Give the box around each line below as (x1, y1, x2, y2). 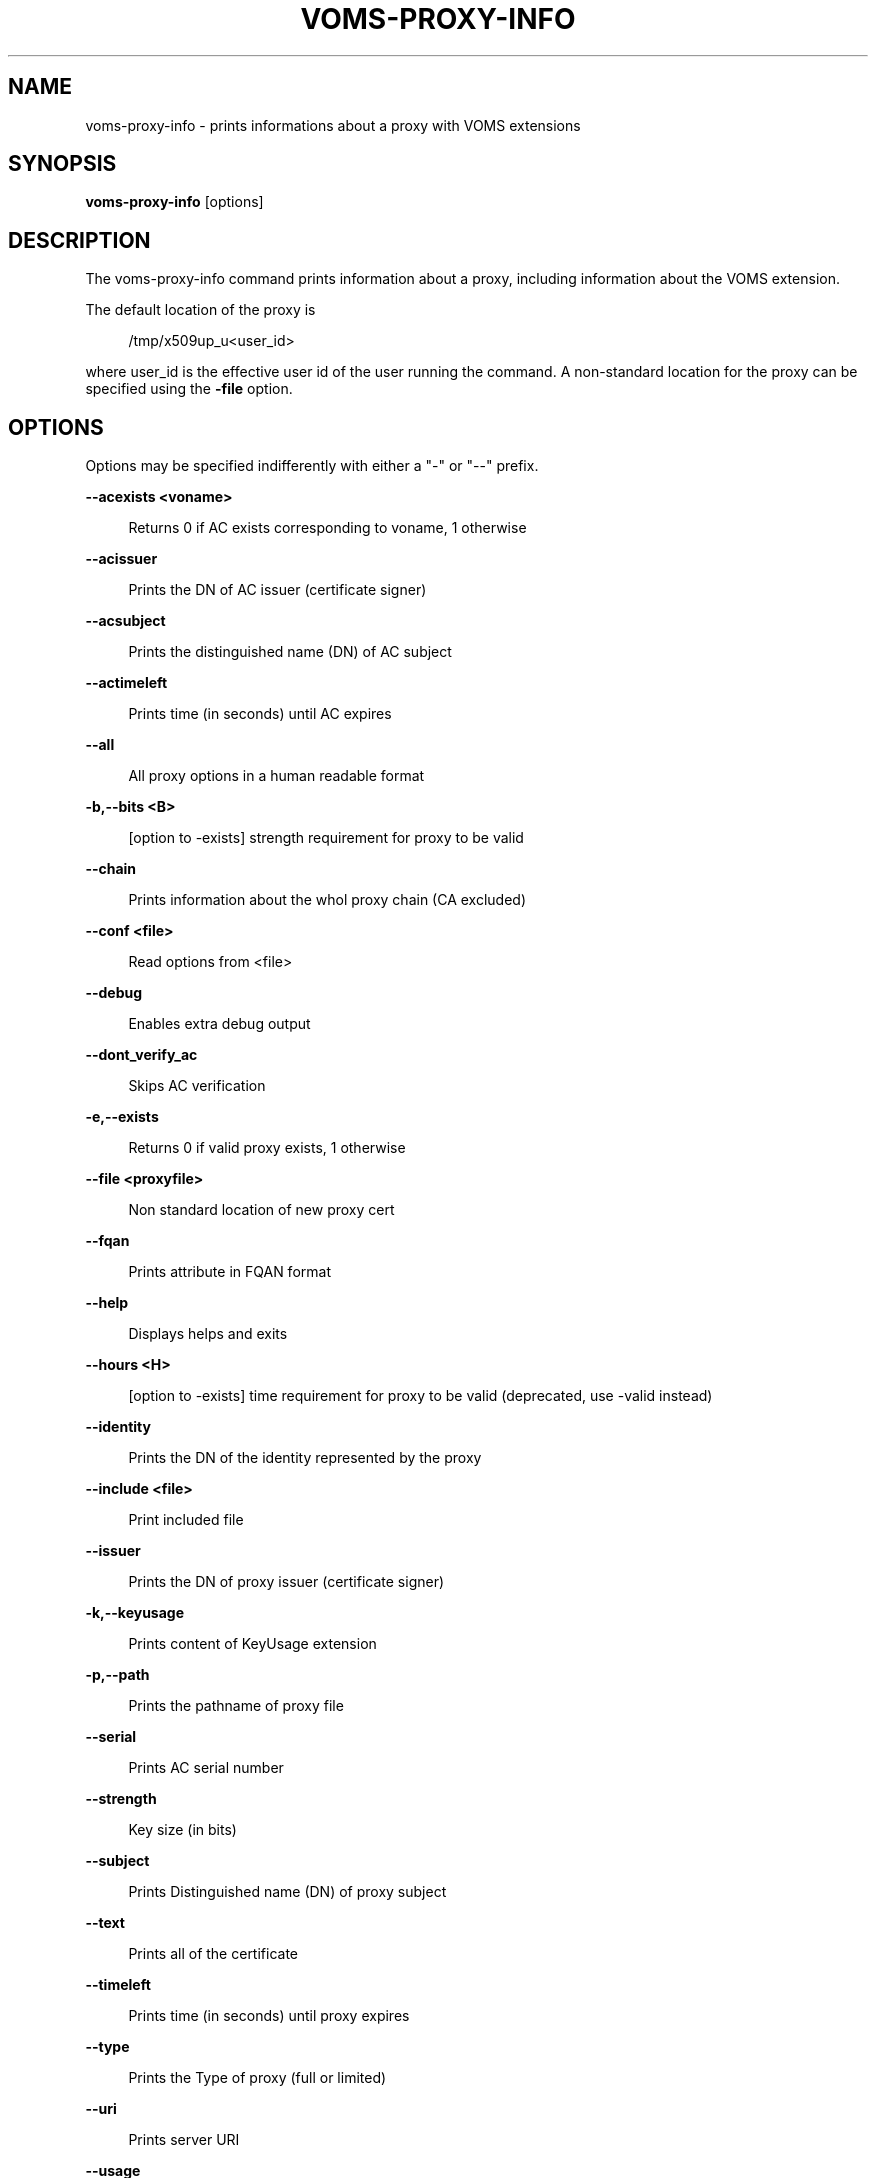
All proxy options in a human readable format (128, 767, 425, 785)
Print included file (128, 1511, 244, 1529)
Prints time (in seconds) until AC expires (128, 705, 392, 723)
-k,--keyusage (85, 1604, 185, 1622)
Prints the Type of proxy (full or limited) (128, 2069, 387, 2087)
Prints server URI (128, 2131, 240, 2149)
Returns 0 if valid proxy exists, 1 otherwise (128, 1139, 406, 1157)
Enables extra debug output (128, 1015, 311, 1033)
